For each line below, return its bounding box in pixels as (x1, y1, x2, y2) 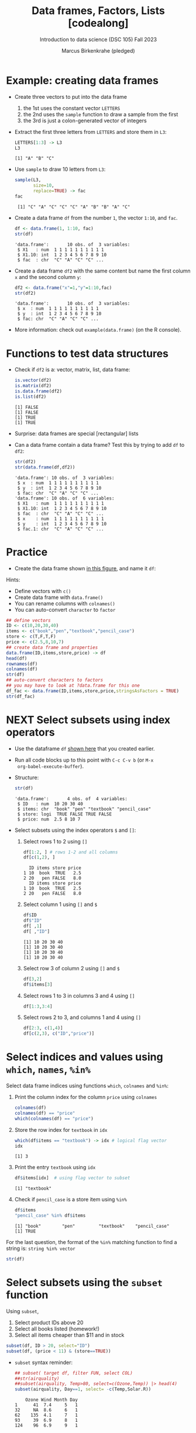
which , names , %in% (6, 1063, 91, 1076)
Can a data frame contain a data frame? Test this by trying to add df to (14, 441, 185, 448)
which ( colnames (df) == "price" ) (14, 1115, 94, 1121)
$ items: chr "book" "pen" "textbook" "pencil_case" (17, 806, 152, 812)
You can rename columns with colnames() (14, 600, 115, 607)
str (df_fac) (6, 693, 35, 700)
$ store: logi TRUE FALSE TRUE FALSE (17, 811, 112, 817)
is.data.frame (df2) (14, 388, 63, 394)
